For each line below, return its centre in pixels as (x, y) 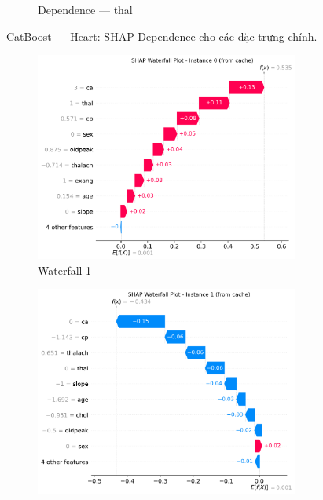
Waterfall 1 (65, 270)
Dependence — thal (85, 9)
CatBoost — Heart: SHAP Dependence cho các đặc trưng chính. (162, 36)
